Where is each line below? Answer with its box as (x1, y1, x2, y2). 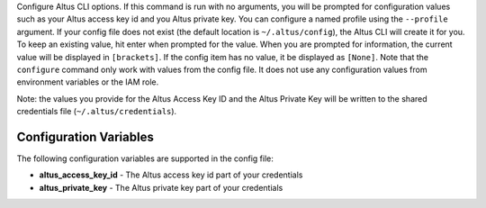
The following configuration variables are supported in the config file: (16, 153, 274, 164)
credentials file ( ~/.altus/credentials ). (16, 106, 177, 117)
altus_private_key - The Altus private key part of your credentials (39, 182, 283, 193)
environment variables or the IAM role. (16, 77, 159, 87)
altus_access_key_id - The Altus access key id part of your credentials (39, 169, 303, 180)
